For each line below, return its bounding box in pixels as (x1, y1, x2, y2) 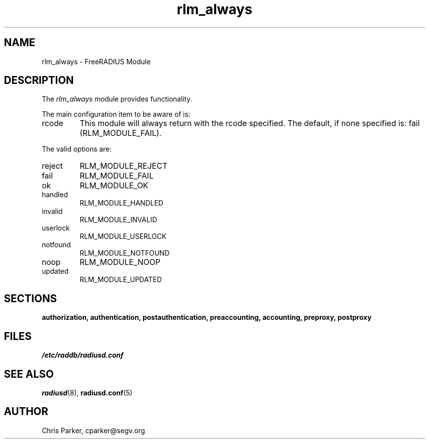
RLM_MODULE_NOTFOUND (79, 249, 170, 258)
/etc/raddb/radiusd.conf (42, 351, 124, 360)
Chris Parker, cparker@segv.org (42, 426, 145, 435)
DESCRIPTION (4, 74, 74, 87)
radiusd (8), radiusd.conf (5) (42, 388, 133, 397)
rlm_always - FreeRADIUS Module (42, 57, 151, 66)
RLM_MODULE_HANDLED (79, 199, 164, 208)
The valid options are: (42, 145, 112, 154)
